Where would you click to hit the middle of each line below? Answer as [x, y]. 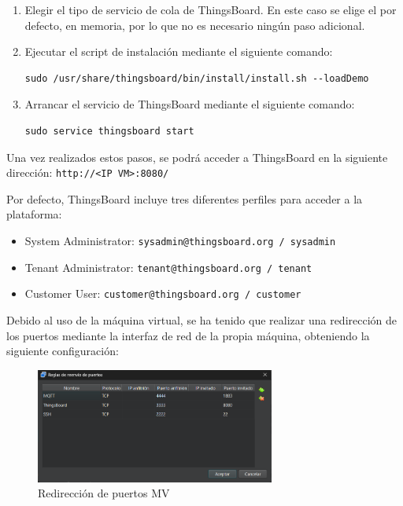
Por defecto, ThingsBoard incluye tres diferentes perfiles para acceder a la [185, 198]
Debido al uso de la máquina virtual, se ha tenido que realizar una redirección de [202, 319]
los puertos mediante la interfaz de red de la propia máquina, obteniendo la [188, 335]
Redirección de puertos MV [104, 493]
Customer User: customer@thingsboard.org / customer [163, 293]
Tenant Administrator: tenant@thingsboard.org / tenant [168, 267]
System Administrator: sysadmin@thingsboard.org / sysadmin [180, 240]
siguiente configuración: [63, 351]
